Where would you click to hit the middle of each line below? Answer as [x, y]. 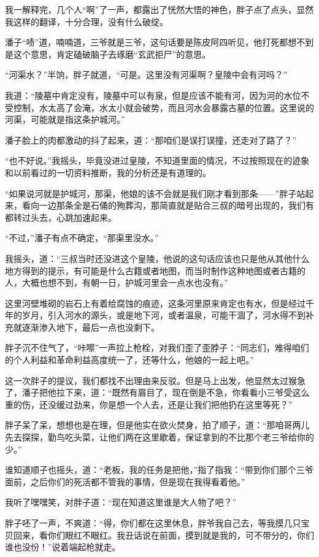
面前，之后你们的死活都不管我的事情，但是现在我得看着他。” [125, 481]
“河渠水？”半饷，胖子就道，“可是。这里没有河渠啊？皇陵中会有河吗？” [146, 75]
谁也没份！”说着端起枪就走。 [63, 547]
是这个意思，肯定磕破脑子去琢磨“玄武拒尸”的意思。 [108, 54]
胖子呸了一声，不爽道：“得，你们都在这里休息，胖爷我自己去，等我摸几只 [153, 523]
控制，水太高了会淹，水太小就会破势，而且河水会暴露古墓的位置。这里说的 [163, 107]
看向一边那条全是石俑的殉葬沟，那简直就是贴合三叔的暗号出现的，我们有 [168, 205]
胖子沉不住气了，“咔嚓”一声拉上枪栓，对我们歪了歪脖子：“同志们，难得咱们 [157, 348]
